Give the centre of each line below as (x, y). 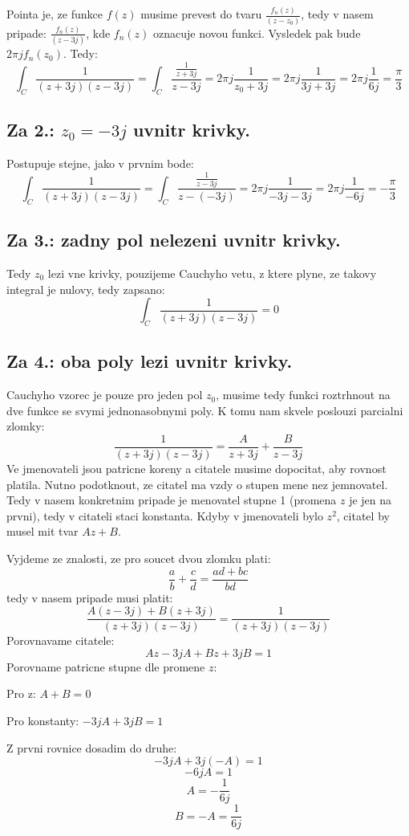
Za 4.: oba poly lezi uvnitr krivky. (150, 361)
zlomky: (26, 426)
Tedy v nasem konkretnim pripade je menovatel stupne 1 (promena (172, 500)
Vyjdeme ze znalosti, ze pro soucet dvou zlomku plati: (139, 558)
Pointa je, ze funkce (55, 14)
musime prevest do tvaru (201, 14)
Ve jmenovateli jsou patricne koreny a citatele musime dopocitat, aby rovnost (196, 468)
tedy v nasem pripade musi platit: (90, 597)
